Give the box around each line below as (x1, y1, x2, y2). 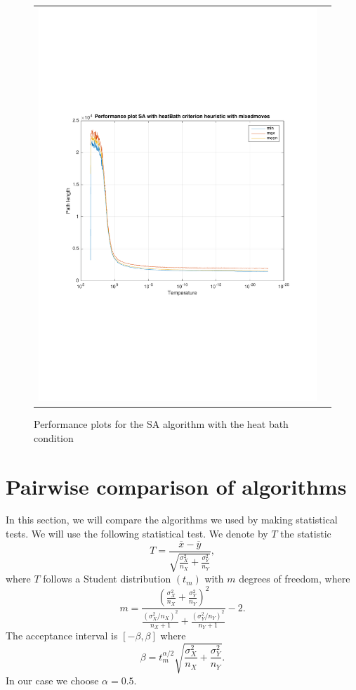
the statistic (280, 526, 331, 541)
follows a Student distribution (43, 571, 171, 586)
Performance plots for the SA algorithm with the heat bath (34, 417, 289, 431)
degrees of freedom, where (239, 571, 350, 586)
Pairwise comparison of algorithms (6, 471, 347, 500)
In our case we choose (6, 672, 99, 687)
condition (34, 430, 74, 445)
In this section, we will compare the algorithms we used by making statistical (6, 512, 338, 527)
